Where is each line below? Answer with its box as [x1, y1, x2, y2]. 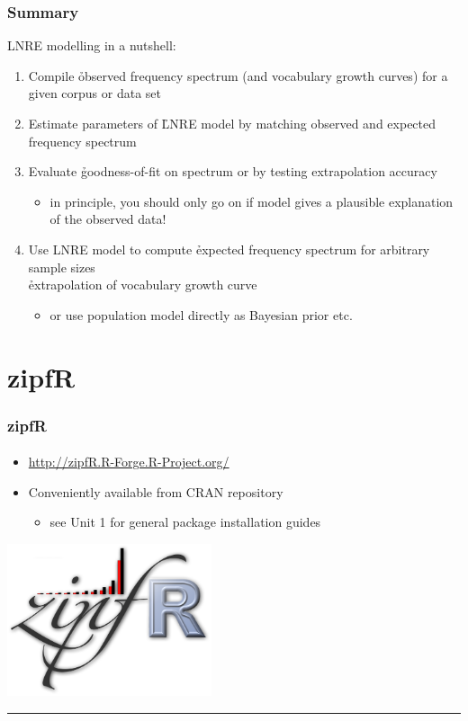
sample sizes [28, 257, 95, 276]
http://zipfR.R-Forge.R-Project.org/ [28, 452, 229, 471]
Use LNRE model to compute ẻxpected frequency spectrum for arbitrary [28, 239, 430, 258]
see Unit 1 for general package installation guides [49, 512, 321, 531]
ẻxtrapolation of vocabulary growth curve [28, 275, 257, 294]
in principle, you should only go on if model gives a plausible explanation [49, 191, 454, 210]
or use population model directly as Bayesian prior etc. [49, 305, 353, 324]
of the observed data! [49, 209, 166, 228]
